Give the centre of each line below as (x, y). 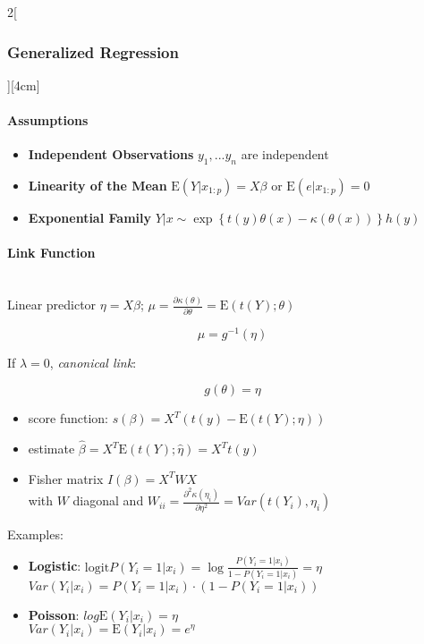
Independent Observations (111, 154)
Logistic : (55, 566)
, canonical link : (93, 362)
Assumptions (48, 120)
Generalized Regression (93, 51)
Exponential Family (89, 217)
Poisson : (54, 614)
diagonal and (108, 500)
